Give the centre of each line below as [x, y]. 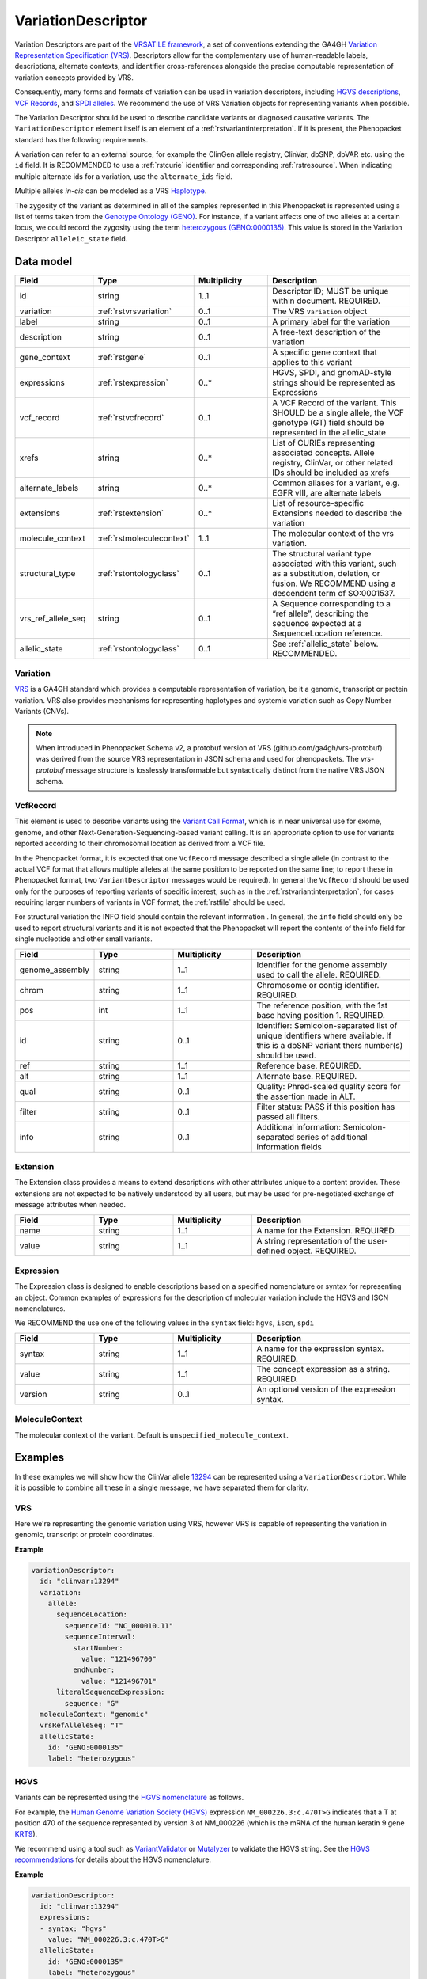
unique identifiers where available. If [324, 1035]
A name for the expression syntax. [320, 1348]
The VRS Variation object [319, 311]
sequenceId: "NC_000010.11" [119, 1626]
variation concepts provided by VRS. [74, 77]
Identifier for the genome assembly [322, 964]
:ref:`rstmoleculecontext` [144, 538]
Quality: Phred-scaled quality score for [329, 1086]
